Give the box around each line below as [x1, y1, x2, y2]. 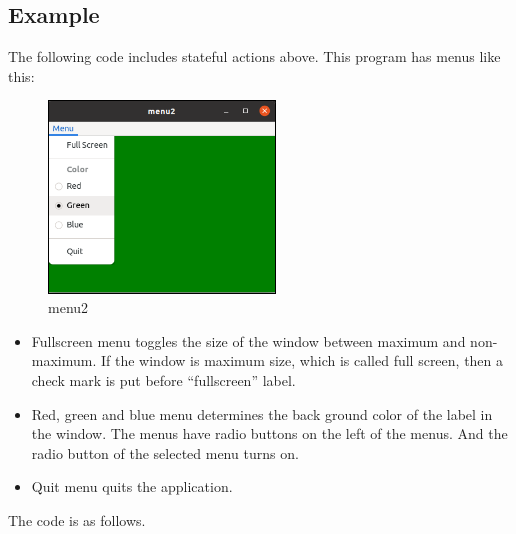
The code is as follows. [8, 510, 146, 531]
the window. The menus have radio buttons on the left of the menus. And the [31, 423, 508, 444]
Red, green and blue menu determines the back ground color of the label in [31, 403, 493, 424]
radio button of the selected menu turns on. [31, 442, 299, 463]
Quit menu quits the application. [31, 476, 233, 497]
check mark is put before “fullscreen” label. [31, 370, 296, 391]
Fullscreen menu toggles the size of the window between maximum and [31, 330, 466, 351]
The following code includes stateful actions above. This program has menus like [8, 46, 501, 67]
